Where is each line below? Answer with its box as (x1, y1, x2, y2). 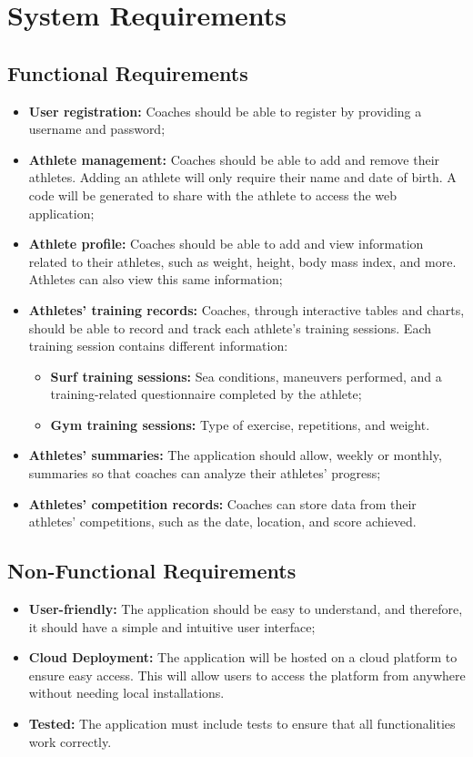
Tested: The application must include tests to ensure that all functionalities (28, 714, 456, 733)
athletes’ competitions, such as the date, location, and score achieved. (28, 512, 417, 531)
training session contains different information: (28, 336, 288, 355)
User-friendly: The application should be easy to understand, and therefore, (28, 599, 463, 619)
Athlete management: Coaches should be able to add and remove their (28, 149, 440, 169)
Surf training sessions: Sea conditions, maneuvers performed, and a (50, 366, 442, 385)
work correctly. (28, 731, 112, 751)
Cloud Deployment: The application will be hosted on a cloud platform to (28, 648, 458, 667)
